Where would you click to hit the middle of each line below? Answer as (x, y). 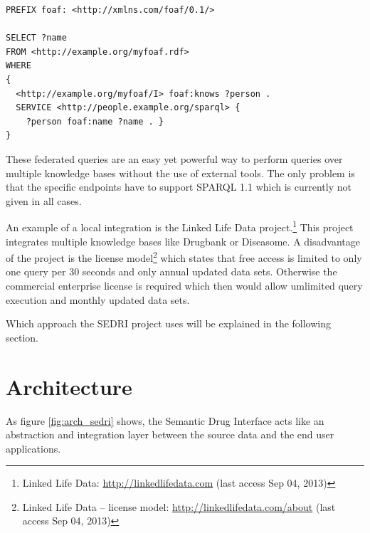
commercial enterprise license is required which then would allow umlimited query (184, 285)
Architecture (69, 386)
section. (22, 337)
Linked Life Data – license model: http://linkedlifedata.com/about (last (179, 506)
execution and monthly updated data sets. (98, 299)
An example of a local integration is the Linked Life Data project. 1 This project (180, 226)
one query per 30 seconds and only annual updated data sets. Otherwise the (171, 271)
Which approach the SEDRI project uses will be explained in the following (169, 323)
